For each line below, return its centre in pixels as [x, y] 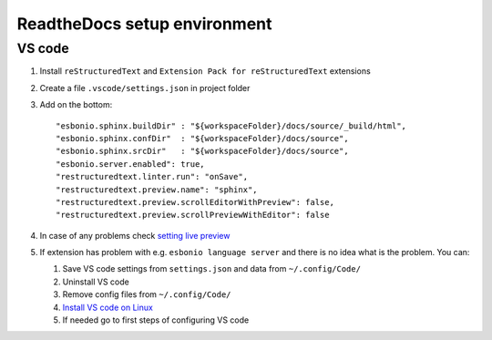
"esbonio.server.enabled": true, [130, 164]
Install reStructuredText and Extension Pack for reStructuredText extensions [205, 71]
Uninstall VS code [96, 282]
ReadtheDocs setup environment [144, 24]
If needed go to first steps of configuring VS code [156, 320]
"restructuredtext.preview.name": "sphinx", [157, 190]
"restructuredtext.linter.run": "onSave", [152, 177]
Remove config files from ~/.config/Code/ [147, 294]
